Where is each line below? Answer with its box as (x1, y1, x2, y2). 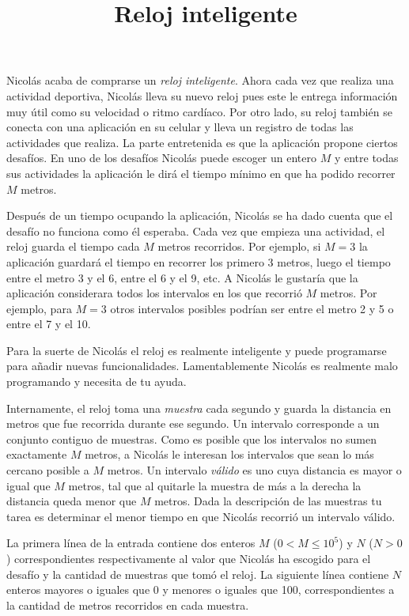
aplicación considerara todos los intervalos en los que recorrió (6, 285, 302, 301)
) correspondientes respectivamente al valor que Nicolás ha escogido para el (6, 550, 371, 566)
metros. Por (320, 285, 377, 301)
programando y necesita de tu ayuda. (6, 373, 187, 390)
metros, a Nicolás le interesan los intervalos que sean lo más (85, 446, 374, 463)
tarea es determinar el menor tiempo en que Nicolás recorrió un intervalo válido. (6, 508, 396, 524)
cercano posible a (6, 462, 89, 478)
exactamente (6, 446, 67, 463)
